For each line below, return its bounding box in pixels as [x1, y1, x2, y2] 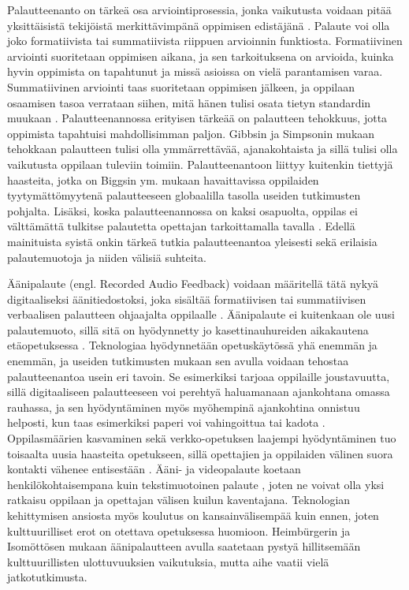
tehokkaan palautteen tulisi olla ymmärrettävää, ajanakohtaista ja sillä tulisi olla [7, 140, 398, 157]
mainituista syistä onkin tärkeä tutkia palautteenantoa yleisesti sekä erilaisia [7, 233, 377, 249]
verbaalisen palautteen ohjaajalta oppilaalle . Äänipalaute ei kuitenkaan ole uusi [7, 306, 395, 323]
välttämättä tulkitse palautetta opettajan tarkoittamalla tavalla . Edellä [7, 218, 355, 234]
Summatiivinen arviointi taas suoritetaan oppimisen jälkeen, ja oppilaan [7, 78, 355, 95]
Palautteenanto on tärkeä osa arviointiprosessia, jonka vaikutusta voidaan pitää [7, 2, 392, 17]
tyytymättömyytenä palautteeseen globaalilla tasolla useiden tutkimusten [7, 187, 361, 204]
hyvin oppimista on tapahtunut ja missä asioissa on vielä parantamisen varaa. [7, 63, 383, 80]
